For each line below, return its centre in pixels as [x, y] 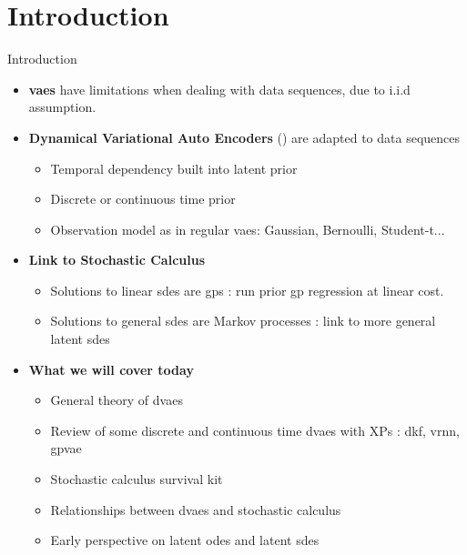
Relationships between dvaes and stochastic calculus [196, 509]
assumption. [62, 107]
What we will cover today [111, 369]
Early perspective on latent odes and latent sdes [185, 540]
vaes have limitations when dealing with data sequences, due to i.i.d [219, 89]
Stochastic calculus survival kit [137, 479]
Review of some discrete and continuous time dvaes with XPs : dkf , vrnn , [255, 430]
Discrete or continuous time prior [143, 199]
